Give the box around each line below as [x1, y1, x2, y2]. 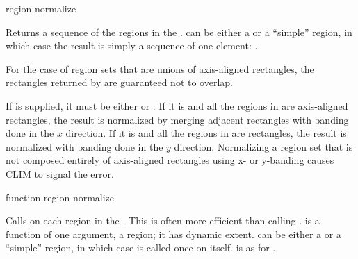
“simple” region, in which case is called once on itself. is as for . [6, 240, 276, 255]
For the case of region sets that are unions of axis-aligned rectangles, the [6, 61, 314, 76]
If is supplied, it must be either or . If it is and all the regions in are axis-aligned [6, 98, 348, 112]
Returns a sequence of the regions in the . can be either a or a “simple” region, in [6, 24, 352, 39]
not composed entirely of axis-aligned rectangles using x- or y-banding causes [6, 153, 334, 167]
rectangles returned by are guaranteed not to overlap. [6, 75, 233, 90]
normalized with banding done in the [6, 139, 163, 153]
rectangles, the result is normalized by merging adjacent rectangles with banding [6, 112, 349, 126]
